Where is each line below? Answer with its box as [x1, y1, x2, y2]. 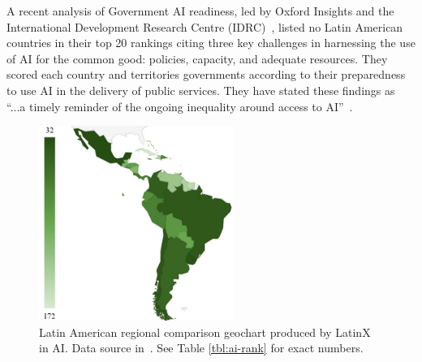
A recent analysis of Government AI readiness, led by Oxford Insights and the [6, 2, 394, 19]
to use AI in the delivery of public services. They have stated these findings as [6, 81, 395, 98]
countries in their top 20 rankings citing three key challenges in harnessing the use [6, 34, 416, 51]
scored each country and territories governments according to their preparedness [6, 66, 406, 83]
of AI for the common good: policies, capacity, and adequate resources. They [6, 50, 388, 67]
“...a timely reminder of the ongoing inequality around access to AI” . [6, 97, 353, 114]
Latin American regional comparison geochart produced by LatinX [39, 323, 371, 340]
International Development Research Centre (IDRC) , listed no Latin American [6, 18, 403, 35]
